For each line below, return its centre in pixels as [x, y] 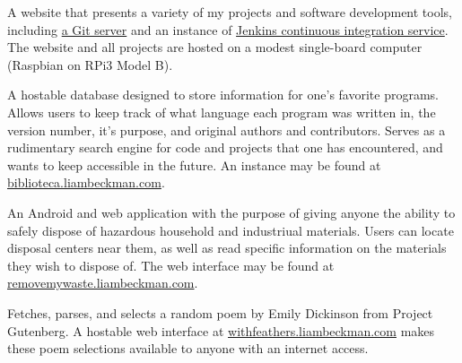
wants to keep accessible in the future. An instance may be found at [194, 164]
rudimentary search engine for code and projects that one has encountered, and [225, 147]
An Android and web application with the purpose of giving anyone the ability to [231, 212]
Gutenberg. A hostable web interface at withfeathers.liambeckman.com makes [221, 330]
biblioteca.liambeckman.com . [86, 182]
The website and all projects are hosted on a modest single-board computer [215, 47]
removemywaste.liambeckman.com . [103, 283]
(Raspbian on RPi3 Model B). [90, 64]
